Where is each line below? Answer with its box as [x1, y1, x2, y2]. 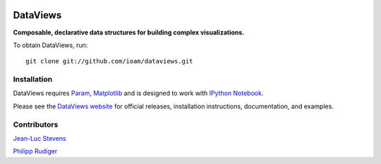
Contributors [13, 120, 59, 130]
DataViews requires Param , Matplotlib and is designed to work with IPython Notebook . [13, 89, 264, 98]
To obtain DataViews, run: [13, 41, 88, 49]
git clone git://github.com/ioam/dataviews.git [25, 57, 193, 65]
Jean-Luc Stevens [13, 134, 66, 142]
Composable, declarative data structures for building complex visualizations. [13, 28, 245, 37]
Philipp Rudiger [13, 147, 58, 156]
